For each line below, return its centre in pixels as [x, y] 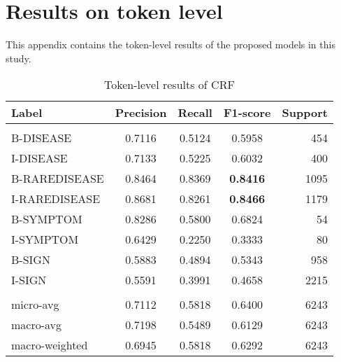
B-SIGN [31, 260]
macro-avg [37, 325]
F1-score [247, 113]
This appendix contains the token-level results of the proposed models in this [170, 44]
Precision [141, 113]
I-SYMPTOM [45, 239]
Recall [195, 113]
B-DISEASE [42, 138]
